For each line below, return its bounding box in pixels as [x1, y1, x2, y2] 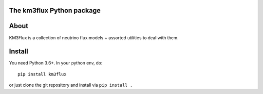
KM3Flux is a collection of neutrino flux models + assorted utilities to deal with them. [9, 34, 179, 41]
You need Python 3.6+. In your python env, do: [9, 60, 103, 66]
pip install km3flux [18, 71, 67, 77]
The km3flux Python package [9, 6, 101, 15]
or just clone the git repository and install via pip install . [9, 82, 133, 88]
